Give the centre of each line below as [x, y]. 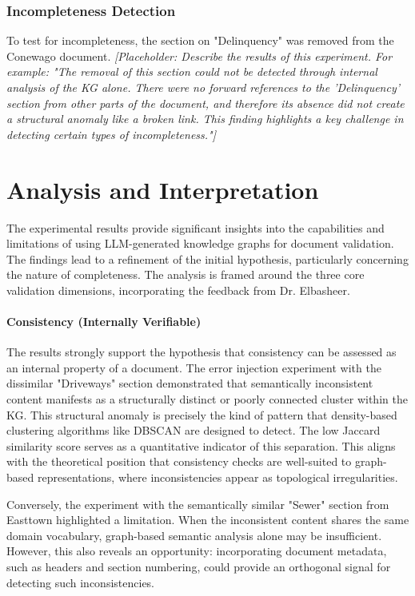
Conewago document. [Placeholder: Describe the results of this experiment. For [200, 56]
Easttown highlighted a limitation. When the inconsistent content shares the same [208, 520]
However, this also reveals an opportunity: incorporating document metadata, [197, 551]
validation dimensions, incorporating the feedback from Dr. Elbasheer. [178, 290]
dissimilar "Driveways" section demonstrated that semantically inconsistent [190, 383]
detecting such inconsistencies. [81, 582]
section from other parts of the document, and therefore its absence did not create [206, 103]
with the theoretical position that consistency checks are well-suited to [179, 461]
